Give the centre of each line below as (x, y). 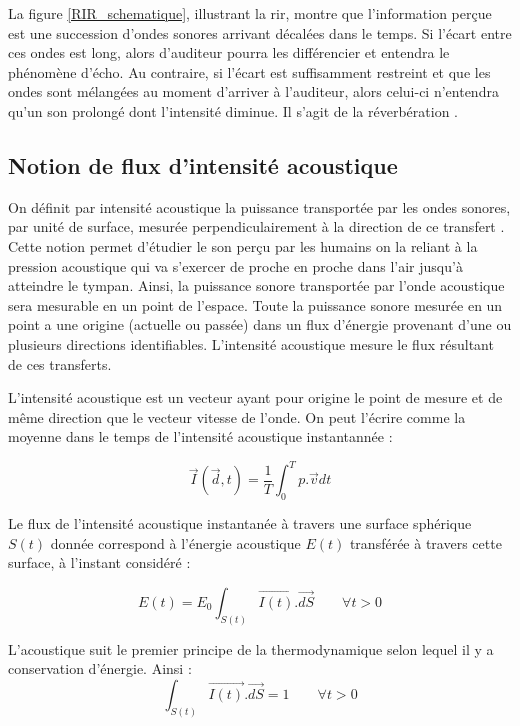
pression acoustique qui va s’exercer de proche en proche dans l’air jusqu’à (235, 265)
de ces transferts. (60, 363)
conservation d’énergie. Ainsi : (100, 668)
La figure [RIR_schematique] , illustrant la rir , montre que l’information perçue (250, 13)
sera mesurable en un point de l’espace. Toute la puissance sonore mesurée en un (255, 304)
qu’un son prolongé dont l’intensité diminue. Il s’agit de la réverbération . (233, 110)
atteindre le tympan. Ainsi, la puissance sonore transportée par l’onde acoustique (256, 285)
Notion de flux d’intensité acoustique (203, 164)
